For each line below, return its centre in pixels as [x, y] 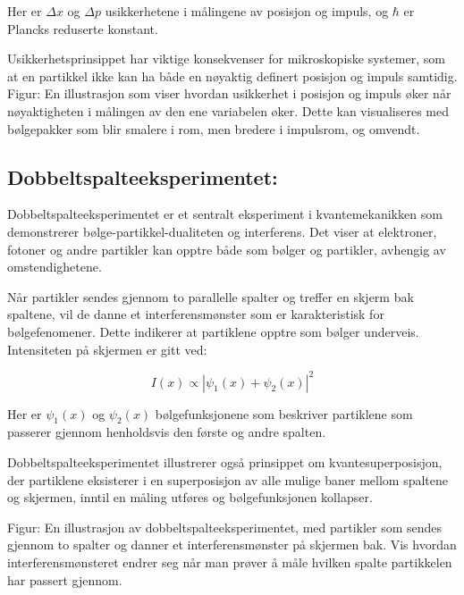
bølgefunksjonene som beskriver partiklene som [284, 413]
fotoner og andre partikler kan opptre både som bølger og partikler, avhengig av [227, 249]
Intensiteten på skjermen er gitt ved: [107, 349]
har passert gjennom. [65, 579]
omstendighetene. [55, 267]
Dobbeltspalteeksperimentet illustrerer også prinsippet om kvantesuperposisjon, [225, 462]
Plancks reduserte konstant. [83, 28]
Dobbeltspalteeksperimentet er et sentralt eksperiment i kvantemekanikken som [225, 214]
